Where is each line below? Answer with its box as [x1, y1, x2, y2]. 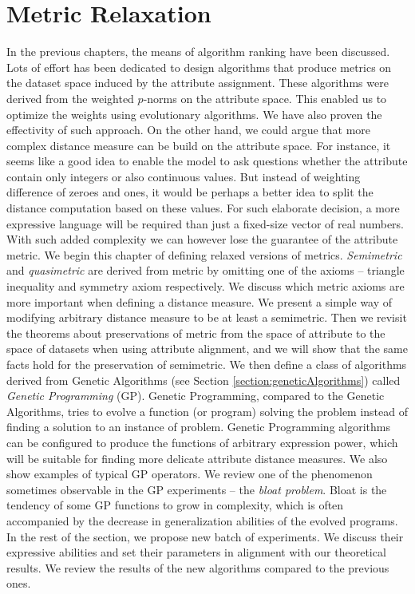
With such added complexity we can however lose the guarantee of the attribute [6, 231, 398, 247]
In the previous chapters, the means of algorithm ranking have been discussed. [6, 43, 390, 60]
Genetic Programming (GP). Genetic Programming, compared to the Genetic [6, 387, 385, 404]
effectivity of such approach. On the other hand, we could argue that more [6, 121, 371, 138]
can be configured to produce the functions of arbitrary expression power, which [6, 434, 398, 450]
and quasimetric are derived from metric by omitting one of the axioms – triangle [6, 262, 405, 279]
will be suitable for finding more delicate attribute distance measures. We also [6, 449, 388, 466]
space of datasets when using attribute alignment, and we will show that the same [6, 340, 408, 357]
